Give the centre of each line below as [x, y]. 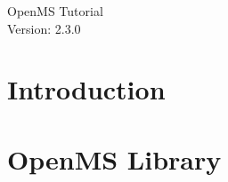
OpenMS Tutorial [55, 11]
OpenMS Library [114, 158]
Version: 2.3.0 [44, 28]
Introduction [86, 89]
